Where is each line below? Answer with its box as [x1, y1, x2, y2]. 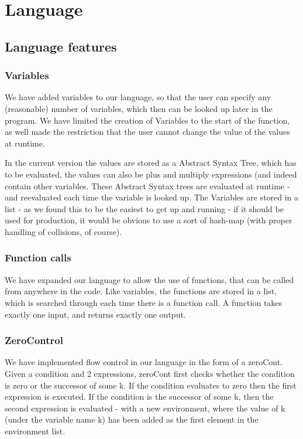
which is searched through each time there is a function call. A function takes [5, 296, 283, 308]
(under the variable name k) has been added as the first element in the [5, 413, 259, 426]
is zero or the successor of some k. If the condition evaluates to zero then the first [5, 379, 297, 391]
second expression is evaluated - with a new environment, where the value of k [5, 401, 285, 414]
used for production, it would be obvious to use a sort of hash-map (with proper [5, 214, 292, 226]
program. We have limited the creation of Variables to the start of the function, [5, 114, 290, 126]
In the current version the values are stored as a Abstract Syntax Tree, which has [5, 156, 297, 169]
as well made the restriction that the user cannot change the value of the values [5, 125, 290, 138]
